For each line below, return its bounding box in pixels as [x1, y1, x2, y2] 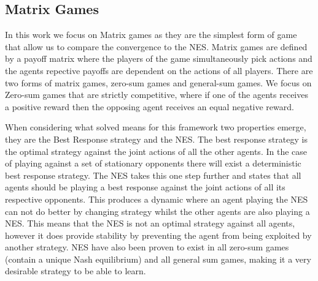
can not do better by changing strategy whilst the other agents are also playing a [5, 204, 310, 217]
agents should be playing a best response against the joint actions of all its [5, 181, 285, 193]
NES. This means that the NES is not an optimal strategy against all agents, [5, 217, 295, 230]
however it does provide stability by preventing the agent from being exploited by [5, 228, 312, 241]
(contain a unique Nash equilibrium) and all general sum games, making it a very [5, 252, 311, 265]
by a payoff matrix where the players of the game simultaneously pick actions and [5, 52, 312, 65]
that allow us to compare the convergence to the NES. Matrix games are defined [5, 40, 308, 53]
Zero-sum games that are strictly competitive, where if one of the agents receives [5, 88, 308, 101]
